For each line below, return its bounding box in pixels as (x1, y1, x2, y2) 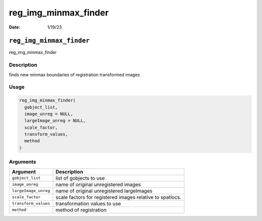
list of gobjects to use (55, 174, 105, 181)
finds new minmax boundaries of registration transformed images (9, 72, 140, 78)
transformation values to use (55, 200, 121, 207)
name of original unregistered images (55, 181, 141, 188)
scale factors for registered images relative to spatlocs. (55, 194, 181, 201)
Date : (9, 24, 20, 30)
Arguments (9, 158, 36, 165)
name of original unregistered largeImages (55, 187, 153, 194)
